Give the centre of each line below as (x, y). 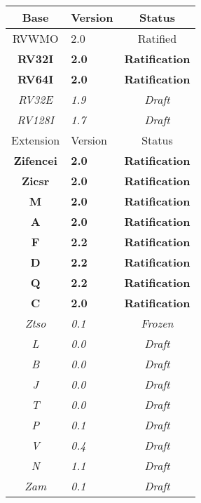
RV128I (35, 120)
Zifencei (35, 160)
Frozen (157, 323)
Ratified (157, 38)
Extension (36, 140)
